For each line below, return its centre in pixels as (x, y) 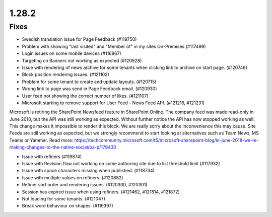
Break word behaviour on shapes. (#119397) (67, 206)
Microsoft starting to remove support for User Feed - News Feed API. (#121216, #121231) (113, 103)
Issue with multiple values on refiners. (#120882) (73, 177)
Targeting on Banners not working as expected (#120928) (82, 60)
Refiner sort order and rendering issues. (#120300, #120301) (85, 185)
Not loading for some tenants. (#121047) (64, 198)
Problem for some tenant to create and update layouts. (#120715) (89, 82)
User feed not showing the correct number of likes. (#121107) (85, 96)
